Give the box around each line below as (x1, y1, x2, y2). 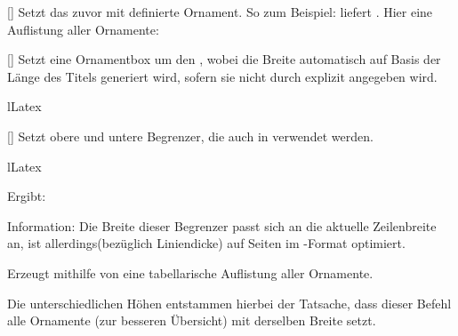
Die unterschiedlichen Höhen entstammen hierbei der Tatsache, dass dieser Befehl (7, 293, 452, 312)
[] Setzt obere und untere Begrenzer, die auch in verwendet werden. (7, 126, 374, 145)
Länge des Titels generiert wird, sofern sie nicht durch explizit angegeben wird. (7, 67, 438, 85)
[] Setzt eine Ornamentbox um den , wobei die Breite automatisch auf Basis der (7, 50, 441, 68)
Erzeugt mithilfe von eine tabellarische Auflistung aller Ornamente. (7, 263, 374, 282)
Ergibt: (7, 187, 46, 205)
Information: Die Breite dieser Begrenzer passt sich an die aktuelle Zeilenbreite (7, 216, 437, 235)
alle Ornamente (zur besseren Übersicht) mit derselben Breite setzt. (7, 311, 376, 330)
